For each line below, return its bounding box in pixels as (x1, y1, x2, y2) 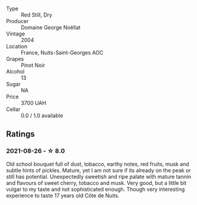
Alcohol (6, 68, 25, 75)
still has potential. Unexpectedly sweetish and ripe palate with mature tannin (6, 173, 192, 180)
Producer (6, 18, 29, 24)
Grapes (6, 56, 24, 62)
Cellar (6, 106, 21, 113)
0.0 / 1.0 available (21, 112, 64, 119)
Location (6, 43, 28, 50)
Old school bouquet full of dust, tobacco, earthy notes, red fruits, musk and (6, 160, 190, 168)
